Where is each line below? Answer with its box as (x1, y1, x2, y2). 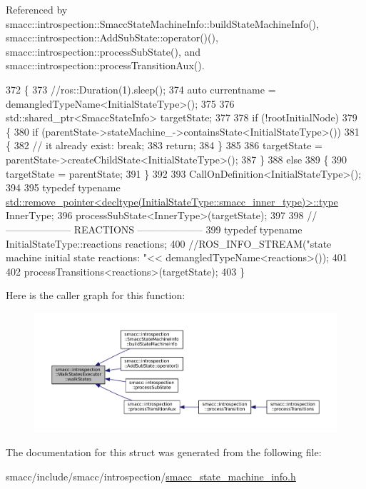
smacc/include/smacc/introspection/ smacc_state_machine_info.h (6, 468, 296, 483)
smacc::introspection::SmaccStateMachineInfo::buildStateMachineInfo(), (6, 16, 319, 31)
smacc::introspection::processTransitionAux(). (6, 58, 205, 73)
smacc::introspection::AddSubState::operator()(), (6, 30, 218, 45)
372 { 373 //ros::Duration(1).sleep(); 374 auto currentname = (6, 81, 276, 96)
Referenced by (6, 2, 68, 16)
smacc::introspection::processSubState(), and (6, 44, 201, 59)
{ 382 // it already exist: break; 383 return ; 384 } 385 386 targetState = (6, 138, 323, 153)
